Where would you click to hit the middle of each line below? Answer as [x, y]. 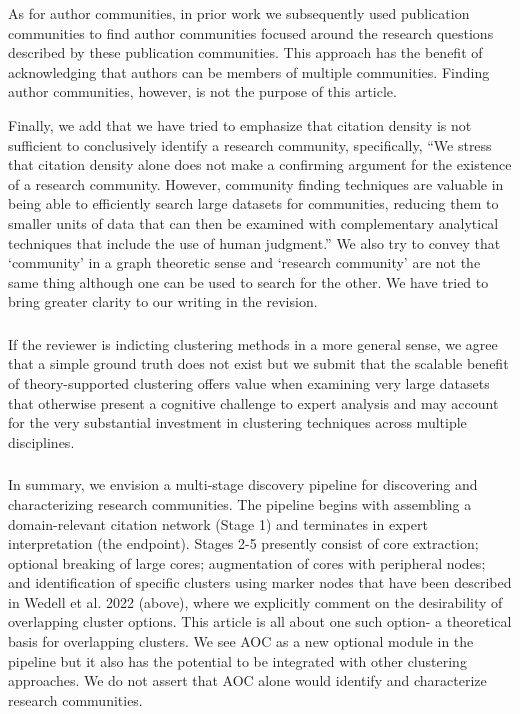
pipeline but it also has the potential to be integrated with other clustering [237, 660]
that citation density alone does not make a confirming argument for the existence [260, 164]
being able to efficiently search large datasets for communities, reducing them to [253, 203]
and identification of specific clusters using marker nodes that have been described [260, 582]
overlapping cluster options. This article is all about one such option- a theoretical [260, 621]
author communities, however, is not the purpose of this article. [202, 91]
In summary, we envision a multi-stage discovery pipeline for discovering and [243, 484]
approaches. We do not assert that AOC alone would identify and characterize [247, 680]
